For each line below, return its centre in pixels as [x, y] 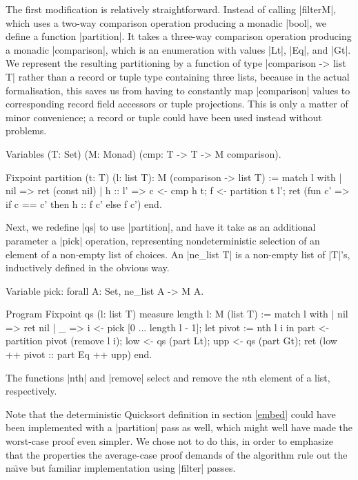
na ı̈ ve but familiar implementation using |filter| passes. [121, 468]
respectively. [31, 391]
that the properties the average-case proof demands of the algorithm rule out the [177, 454]
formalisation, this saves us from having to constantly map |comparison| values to [178, 90]
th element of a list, [289, 377]
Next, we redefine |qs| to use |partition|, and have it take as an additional [161, 227]
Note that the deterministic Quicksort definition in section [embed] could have [171, 414]
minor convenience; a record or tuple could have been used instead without [164, 117]
